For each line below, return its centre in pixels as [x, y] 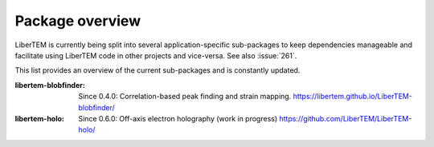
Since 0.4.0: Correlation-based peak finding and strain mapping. [185, 97]
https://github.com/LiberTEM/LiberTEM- [345, 118]
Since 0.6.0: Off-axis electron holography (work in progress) [178, 118]
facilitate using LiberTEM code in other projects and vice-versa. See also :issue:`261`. [156, 55]
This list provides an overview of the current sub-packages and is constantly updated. [158, 70]
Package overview [78, 21]
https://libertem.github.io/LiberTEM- [353, 97]
